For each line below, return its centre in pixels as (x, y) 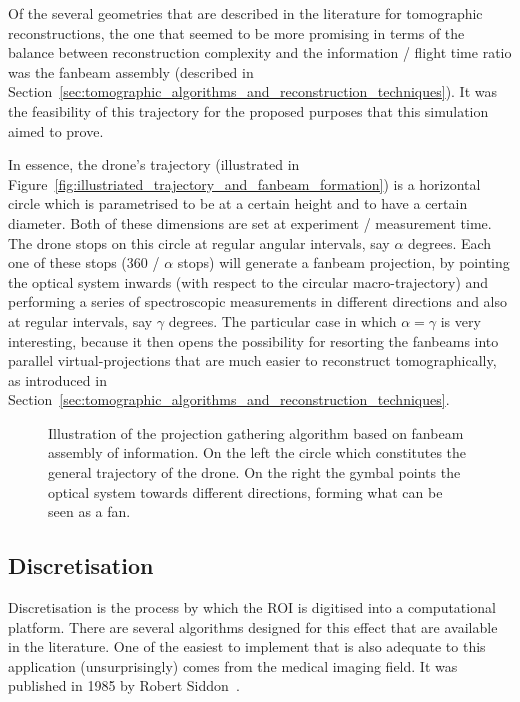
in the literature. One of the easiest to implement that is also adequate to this (247, 646)
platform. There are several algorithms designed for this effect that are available (253, 626)
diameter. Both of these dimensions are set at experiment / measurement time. (250, 222)
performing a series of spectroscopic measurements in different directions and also (258, 301)
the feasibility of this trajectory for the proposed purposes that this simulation (248, 110)
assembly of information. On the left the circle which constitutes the (257, 452)
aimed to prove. (56, 130)
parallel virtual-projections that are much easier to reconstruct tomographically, (252, 360)
